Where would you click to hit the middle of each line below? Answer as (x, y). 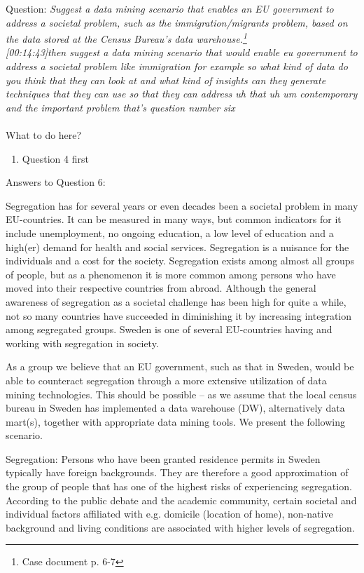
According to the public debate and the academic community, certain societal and (181, 500)
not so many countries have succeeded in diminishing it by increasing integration (179, 315)
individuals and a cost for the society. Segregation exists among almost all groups (180, 261)
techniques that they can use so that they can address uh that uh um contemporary (182, 94)
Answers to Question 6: (56, 182)
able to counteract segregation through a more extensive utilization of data (166, 380)
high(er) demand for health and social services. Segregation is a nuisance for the (177, 247)
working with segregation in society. (82, 343)
